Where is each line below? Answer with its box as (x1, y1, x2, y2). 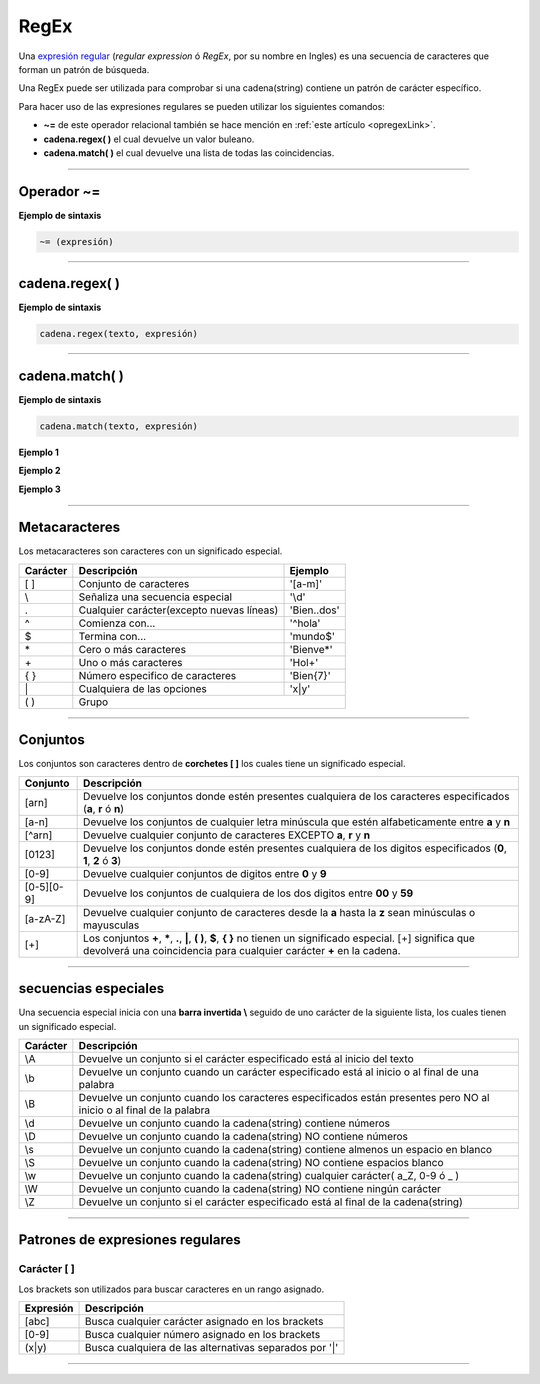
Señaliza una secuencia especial (78, 590, 233, 604)
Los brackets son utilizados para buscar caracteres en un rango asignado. (18, 1283, 325, 1295)
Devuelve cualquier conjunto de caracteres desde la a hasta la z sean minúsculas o (83, 905, 476, 919)
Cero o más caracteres (78, 642, 187, 656)
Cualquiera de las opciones (78, 681, 207, 695)
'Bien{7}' (289, 668, 331, 682)
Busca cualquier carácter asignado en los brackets (85, 1315, 324, 1329)
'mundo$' (289, 629, 335, 643)
